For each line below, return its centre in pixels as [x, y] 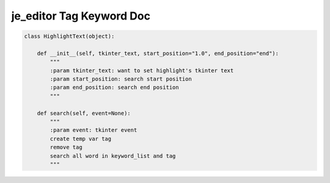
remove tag [66, 147]
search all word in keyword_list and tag [113, 156]
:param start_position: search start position [121, 79]
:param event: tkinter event [94, 130]
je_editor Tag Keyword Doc [81, 16]
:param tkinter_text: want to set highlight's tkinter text [142, 70]
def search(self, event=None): [84, 113]
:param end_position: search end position [115, 88]
